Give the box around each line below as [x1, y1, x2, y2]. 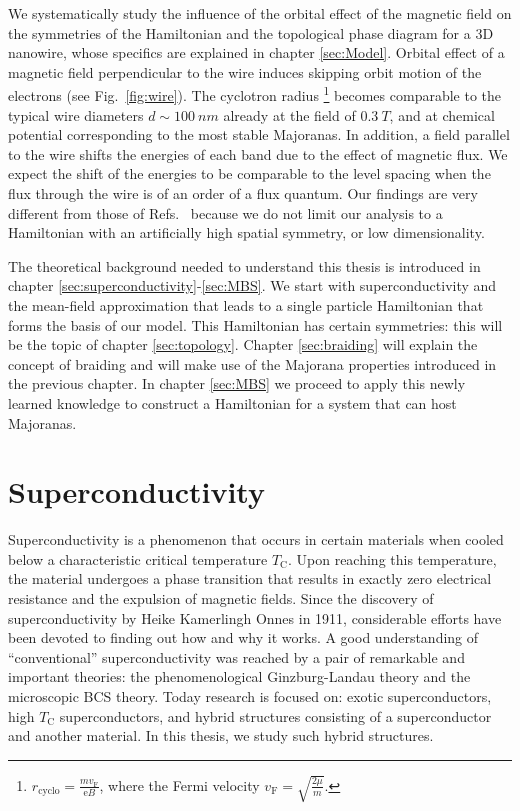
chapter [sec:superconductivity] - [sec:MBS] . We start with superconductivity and [8, 275, 497, 296]
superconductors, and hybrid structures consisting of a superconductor [59, 705, 492, 726]
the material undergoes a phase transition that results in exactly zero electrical [8, 568, 492, 589]
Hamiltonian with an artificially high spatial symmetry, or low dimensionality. [8, 222, 485, 243]
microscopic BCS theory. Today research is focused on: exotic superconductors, [8, 686, 492, 706]
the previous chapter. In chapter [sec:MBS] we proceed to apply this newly [8, 373, 466, 394]
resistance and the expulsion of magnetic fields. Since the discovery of [8, 588, 434, 609]
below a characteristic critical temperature [8, 548, 268, 569]
